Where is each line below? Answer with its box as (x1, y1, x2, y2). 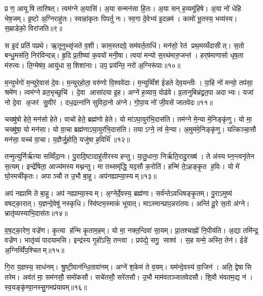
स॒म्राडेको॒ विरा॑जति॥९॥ (5, 23, 62, 34)
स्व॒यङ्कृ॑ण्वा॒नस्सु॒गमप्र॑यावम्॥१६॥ (5, 281, 87, 292)
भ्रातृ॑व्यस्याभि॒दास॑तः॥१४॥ (5, 208, 68, 218)
